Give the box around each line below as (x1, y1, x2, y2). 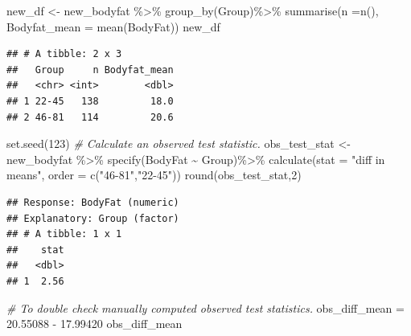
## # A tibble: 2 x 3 (6, 48, 122, 60)
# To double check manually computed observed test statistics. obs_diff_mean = (6, 299, 405, 316)
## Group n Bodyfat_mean (6, 64, 174, 76)
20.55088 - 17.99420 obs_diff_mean (6, 315, 183, 332)
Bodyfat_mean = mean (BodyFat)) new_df (6, 18, 220, 35)
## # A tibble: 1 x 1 (6, 228, 122, 240)
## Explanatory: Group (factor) (6, 212, 179, 224)
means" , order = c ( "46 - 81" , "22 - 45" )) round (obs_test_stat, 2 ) (6, 166, 302, 183)
